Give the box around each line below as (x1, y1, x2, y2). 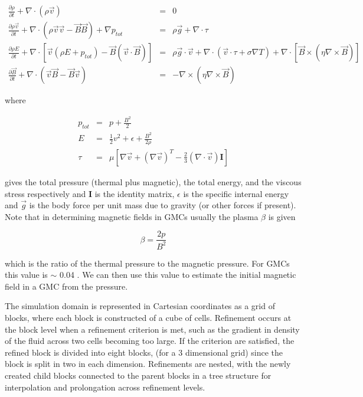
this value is (5, 268, 48, 281)
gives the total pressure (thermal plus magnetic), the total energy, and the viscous (5, 175, 302, 188)
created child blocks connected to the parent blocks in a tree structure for (5, 369, 272, 382)
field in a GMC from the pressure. (5, 280, 128, 292)
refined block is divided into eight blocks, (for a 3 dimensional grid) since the (5, 346, 283, 358)
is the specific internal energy (183, 187, 289, 199)
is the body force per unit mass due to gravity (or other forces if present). (29, 199, 296, 211)
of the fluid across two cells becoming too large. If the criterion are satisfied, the (5, 334, 295, 347)
